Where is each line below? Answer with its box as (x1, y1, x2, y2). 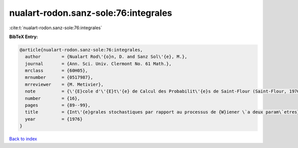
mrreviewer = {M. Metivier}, (25, 82, 104, 87)
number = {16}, (25, 96, 80, 101)
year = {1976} (25, 116, 83, 122)
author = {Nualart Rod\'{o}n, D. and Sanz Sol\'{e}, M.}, (25, 54, 188, 59)
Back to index (9, 136, 37, 142)
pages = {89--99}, (25, 102, 91, 108)
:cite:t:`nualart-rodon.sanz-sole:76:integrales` (9, 25, 102, 31)
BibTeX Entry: (9, 34, 38, 40)
